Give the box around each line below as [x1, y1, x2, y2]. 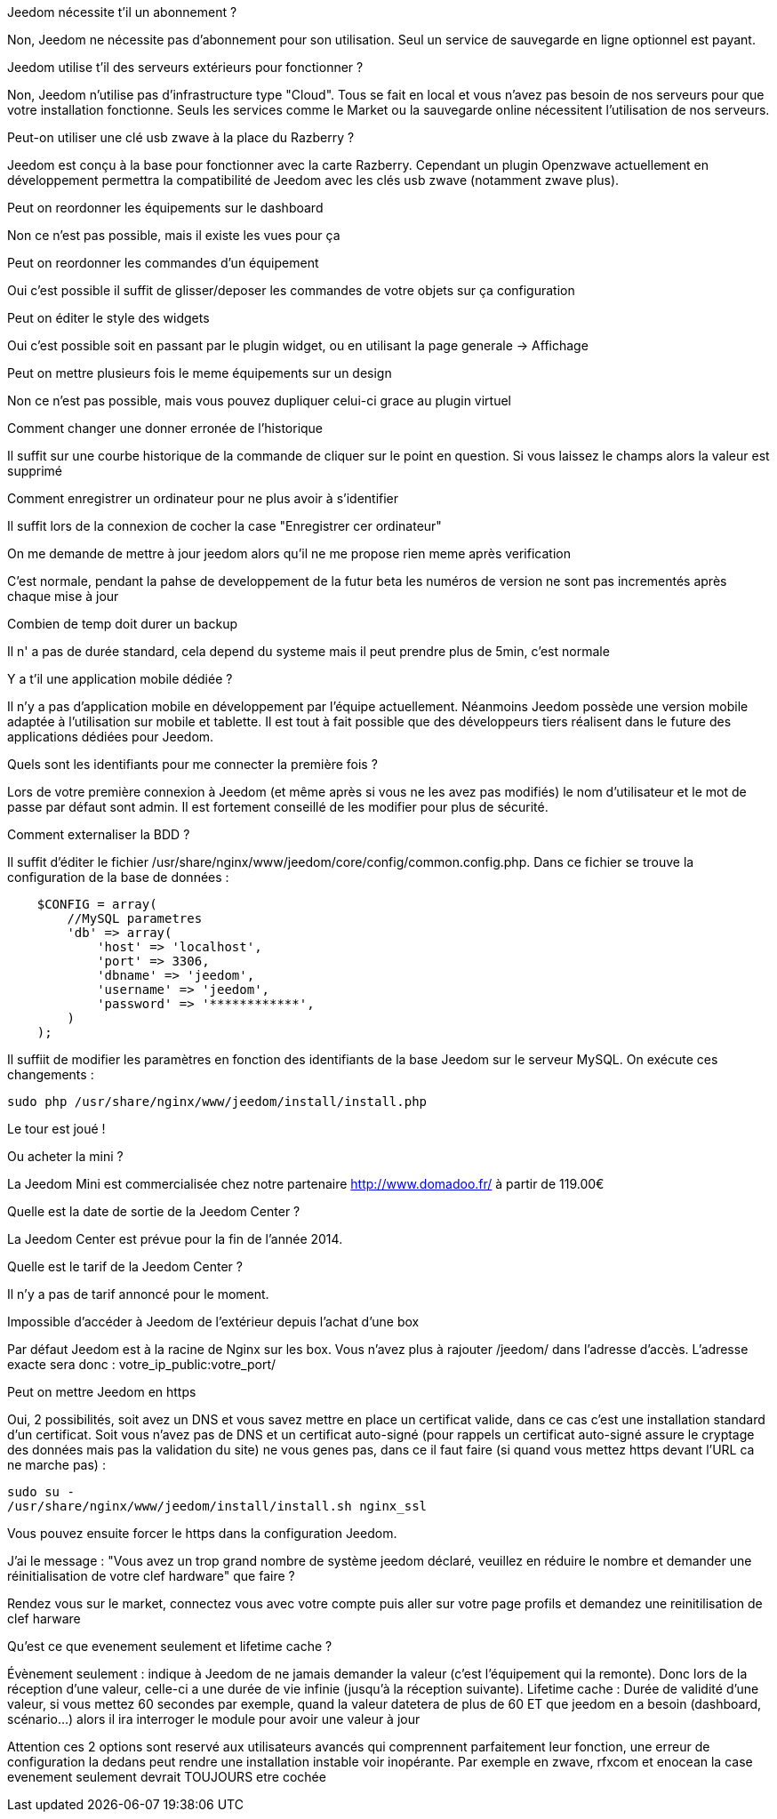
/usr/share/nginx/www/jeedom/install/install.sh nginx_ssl [7, 1499, 428, 1513]
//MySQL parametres [67, 911, 203, 926]
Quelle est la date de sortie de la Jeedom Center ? [7, 1204, 300, 1219]
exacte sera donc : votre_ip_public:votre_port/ [7, 1357, 276, 1372]
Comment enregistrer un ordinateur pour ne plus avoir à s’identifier [7, 491, 399, 506]
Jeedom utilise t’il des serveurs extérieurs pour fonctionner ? [7, 60, 364, 75]
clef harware [7, 1611, 81, 1626]
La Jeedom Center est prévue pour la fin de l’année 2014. [7, 1231, 343, 1246]
